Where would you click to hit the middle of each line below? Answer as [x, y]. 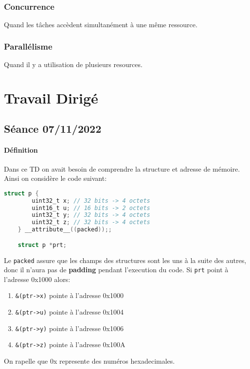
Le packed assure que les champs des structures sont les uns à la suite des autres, [125, 260]
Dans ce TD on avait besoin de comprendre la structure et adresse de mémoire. [122, 168]
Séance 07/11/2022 [53, 129]
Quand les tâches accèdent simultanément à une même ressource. [101, 25]
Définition [21, 150]
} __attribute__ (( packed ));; [65, 230]
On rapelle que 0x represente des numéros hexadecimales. [89, 361]
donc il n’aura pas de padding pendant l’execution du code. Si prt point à [116, 270]
